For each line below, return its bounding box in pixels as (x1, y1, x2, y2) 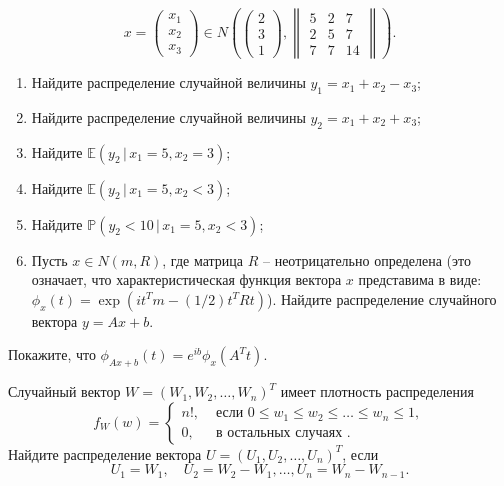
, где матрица (162, 249, 243, 270)
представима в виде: (358, 269, 482, 290)
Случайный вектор (8, 381, 121, 402)
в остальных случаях (215, 425, 343, 440)
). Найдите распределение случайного (266, 288, 497, 309)
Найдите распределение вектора (8, 443, 202, 464)
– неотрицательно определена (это (262, 249, 471, 270)
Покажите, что (8, 344, 96, 365)
